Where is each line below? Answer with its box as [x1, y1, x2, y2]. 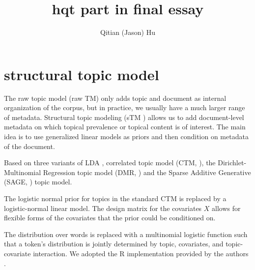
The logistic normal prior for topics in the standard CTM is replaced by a [4, 193, 227, 203]
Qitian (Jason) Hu [100, 27, 155, 37]
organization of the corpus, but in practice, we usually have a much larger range [4, 102, 245, 113]
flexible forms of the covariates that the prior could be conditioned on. [4, 212, 216, 223]
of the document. [4, 141, 55, 151]
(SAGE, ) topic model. [4, 177, 72, 187]
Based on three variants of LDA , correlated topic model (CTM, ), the [4, 157, 216, 168]
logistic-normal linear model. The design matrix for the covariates [4, 203, 202, 213]
